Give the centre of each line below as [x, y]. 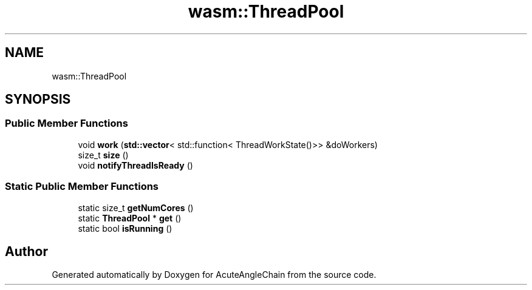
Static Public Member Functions [82, 187]
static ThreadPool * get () [130, 218]
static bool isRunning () [125, 228]
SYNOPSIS [38, 99]
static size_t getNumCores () [136, 207]
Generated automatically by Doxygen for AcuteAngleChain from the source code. [214, 275]
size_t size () [103, 155]
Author [26, 251]
